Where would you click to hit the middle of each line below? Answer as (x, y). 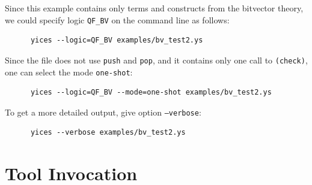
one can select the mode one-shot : (69, 72)
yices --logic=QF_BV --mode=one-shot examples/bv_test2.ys (151, 92)
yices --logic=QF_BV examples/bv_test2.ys (117, 40)
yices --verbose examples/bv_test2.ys (108, 133)
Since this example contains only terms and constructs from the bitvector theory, (154, 8)
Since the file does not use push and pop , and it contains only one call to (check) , (156, 60)
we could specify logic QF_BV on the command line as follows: (117, 19)
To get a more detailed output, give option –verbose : (103, 112)
